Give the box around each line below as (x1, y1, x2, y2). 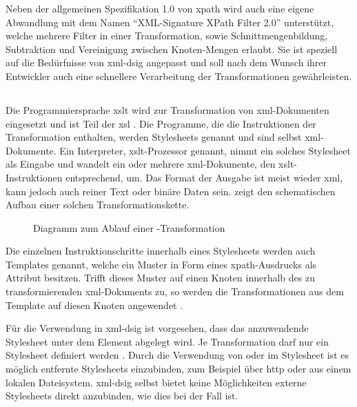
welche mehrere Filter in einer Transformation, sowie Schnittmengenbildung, (6, 28, 328, 43)
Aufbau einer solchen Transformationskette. (6, 197, 190, 212)
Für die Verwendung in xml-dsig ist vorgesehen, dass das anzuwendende (6, 321, 309, 335)
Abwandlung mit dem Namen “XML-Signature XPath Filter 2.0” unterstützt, (6, 14, 334, 29)
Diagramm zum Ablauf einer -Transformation (33, 220, 225, 235)
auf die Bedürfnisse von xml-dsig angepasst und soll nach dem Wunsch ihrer (6, 55, 327, 70)
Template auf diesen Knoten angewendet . (6, 297, 183, 312)
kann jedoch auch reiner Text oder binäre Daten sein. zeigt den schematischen (6, 183, 336, 198)
